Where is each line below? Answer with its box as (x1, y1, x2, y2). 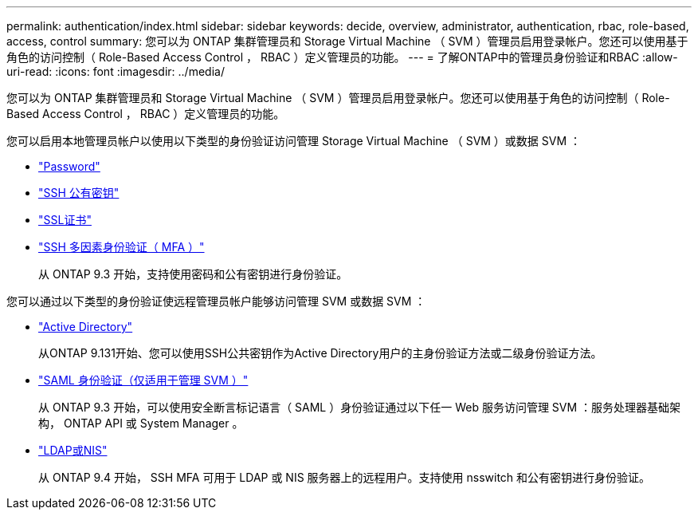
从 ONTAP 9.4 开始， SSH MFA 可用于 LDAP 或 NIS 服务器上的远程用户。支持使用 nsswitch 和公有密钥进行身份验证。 (38, 471, 651, 484)
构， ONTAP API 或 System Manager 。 (38, 416, 244, 430)
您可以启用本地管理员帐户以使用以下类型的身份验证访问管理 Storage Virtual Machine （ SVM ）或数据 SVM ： (6, 134, 582, 148)
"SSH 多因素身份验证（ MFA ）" (38, 240, 205, 254)
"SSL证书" (38, 213, 92, 226)
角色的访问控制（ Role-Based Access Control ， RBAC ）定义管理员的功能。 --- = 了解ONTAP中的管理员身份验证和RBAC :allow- (6, 50, 678, 64)
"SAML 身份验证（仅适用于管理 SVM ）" (38, 373, 249, 387)
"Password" (38, 160, 100, 173)
